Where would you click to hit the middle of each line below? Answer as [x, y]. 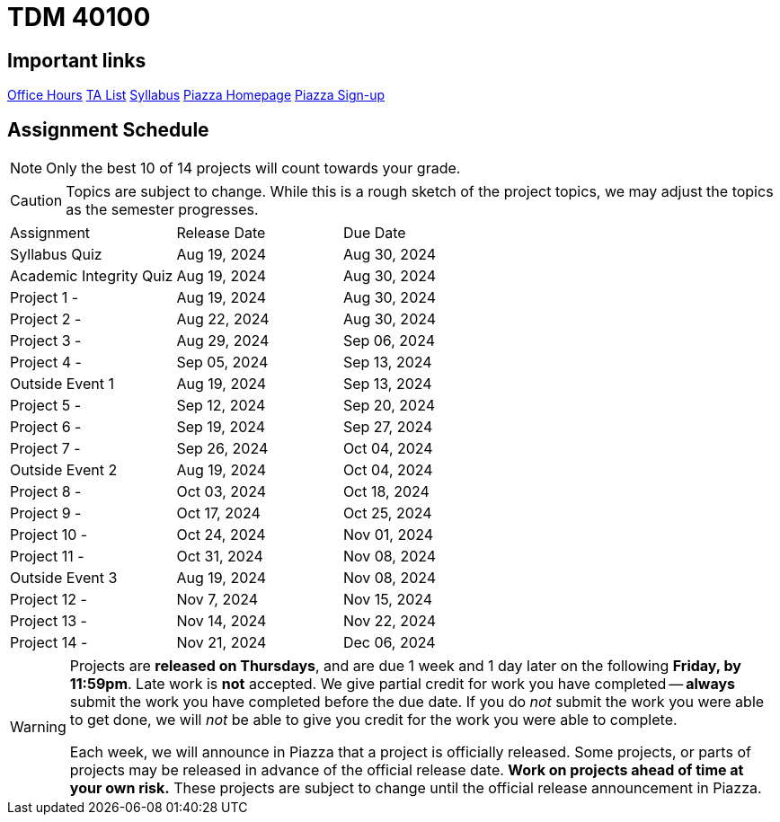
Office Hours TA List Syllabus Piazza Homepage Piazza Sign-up [196, 95]
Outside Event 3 [64, 578]
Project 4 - [46, 362]
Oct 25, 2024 [387, 513]
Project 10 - [49, 535]
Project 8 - [46, 492]
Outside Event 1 [62, 384]
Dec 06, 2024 [389, 643]
